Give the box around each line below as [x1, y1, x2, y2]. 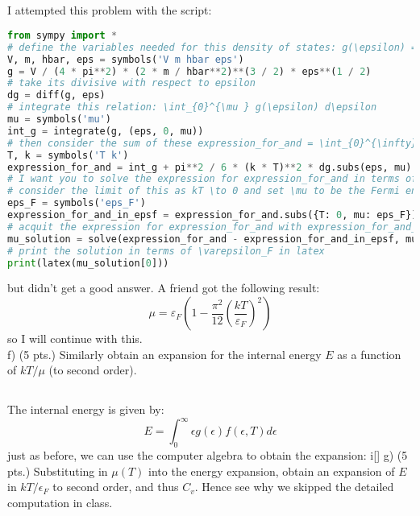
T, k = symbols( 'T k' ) [7, 149, 129, 161]
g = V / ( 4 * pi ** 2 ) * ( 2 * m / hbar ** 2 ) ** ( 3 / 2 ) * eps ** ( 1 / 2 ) [7, 65, 372, 77]
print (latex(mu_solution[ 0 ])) [7, 257, 169, 269]
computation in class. [7, 493, 113, 510]
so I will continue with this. [7, 330, 143, 347]
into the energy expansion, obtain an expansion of [148, 462, 395, 479]
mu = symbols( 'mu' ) [7, 114, 111, 126]
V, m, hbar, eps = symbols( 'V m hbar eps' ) [7, 53, 244, 65]
